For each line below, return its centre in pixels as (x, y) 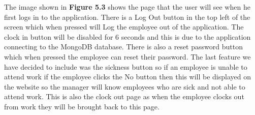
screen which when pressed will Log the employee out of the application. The (124, 27)
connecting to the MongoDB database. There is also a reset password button (123, 47)
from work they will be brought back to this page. (82, 106)
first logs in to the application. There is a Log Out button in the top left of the (127, 17)
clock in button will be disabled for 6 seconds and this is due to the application (127, 36)
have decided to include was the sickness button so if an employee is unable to (126, 66)
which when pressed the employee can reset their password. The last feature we (127, 56)
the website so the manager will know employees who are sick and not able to (125, 86)
